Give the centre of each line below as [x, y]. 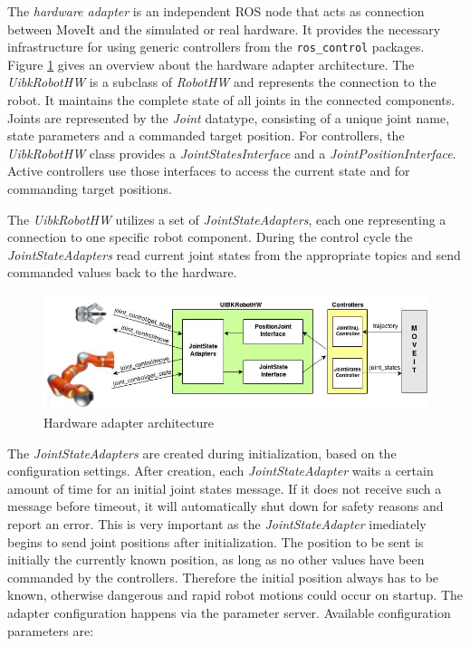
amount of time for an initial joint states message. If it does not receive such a [225, 488]
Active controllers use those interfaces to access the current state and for [209, 171]
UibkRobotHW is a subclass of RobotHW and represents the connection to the [222, 82]
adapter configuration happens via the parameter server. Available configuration [229, 612]
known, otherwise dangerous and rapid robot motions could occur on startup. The [235, 595]
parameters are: [51, 630]
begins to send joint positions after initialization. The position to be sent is [216, 541]
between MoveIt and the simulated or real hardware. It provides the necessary [224, 29]
